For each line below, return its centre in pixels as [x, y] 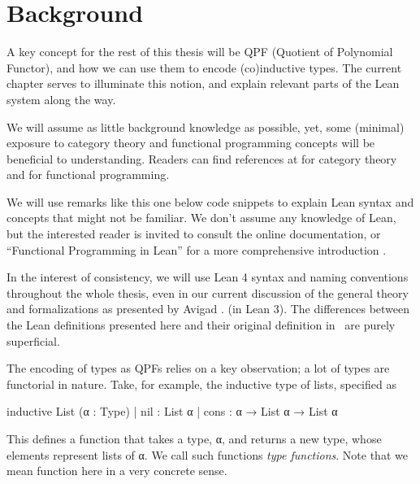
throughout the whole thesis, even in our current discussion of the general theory [208, 292]
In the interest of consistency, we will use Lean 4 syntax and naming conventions [208, 277]
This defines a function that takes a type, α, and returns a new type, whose [194, 438]
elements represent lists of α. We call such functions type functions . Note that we [207, 454]
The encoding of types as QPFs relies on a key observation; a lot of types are [198, 368]
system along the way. [61, 99]
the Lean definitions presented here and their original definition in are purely [201, 325]
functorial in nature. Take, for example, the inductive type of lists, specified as [201, 384]
